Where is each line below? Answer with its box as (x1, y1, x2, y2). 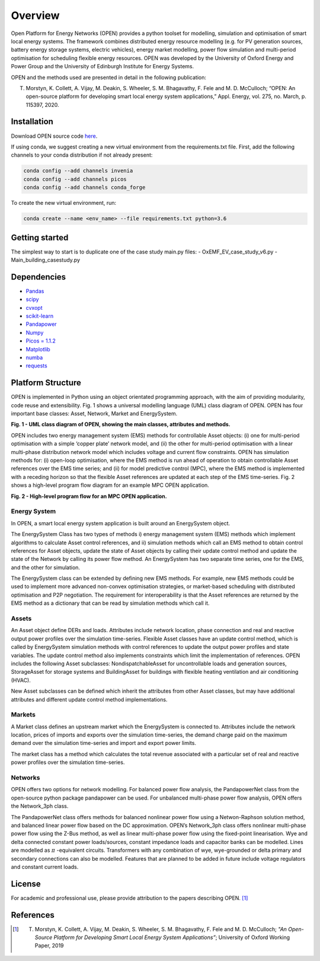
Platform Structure (11, 378, 81, 388)
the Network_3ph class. (11, 803, 69, 810)
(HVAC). (11, 677, 31, 684)
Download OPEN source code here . (11, 132, 98, 139)
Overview (11, 9, 60, 22)
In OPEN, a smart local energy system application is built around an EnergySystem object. (11, 519, 231, 527)
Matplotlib (25, 345, 50, 353)
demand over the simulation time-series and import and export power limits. (11, 740, 197, 747)
